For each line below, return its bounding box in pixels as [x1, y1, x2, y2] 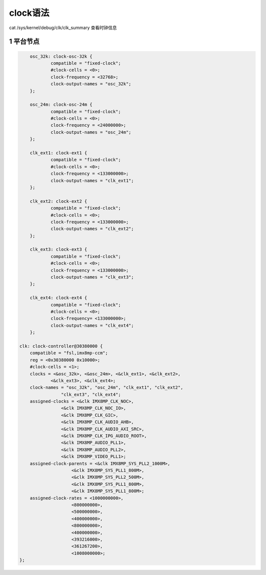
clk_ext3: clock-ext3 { [30, 247, 87, 252]
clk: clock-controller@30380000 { [19, 343, 103, 349]
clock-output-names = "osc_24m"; [50, 129, 132, 135]
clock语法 [9, 7, 49, 18]
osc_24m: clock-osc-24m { [30, 102, 93, 108]
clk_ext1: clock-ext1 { [30, 150, 87, 156]
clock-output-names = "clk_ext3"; [50, 274, 134, 280]
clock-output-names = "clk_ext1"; [50, 178, 134, 183]
